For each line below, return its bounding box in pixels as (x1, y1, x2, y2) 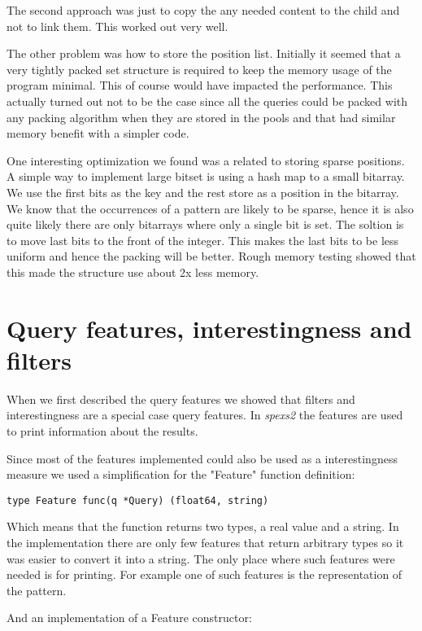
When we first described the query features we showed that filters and (7, 390, 355, 407)
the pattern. (7, 581, 67, 598)
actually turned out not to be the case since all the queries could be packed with (7, 92, 408, 109)
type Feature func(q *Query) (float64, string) (7, 494, 269, 506)
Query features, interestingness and (7, 311, 412, 344)
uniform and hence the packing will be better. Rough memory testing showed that (7, 248, 416, 265)
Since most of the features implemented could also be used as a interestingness (7, 449, 398, 467)
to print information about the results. (7, 423, 198, 439)
